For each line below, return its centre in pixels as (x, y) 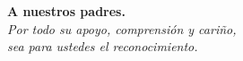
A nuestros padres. (66, 11)
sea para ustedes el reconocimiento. (103, 46)
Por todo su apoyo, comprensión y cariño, (122, 28)
